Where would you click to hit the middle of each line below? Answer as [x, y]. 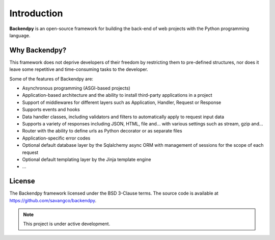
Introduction [36, 13]
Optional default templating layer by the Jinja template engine [87, 159]
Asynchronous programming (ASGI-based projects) [76, 88]
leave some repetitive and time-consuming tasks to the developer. [79, 69]
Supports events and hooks [51, 110]
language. [20, 35]
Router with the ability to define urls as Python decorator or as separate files [102, 131]
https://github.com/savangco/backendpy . [53, 200]
